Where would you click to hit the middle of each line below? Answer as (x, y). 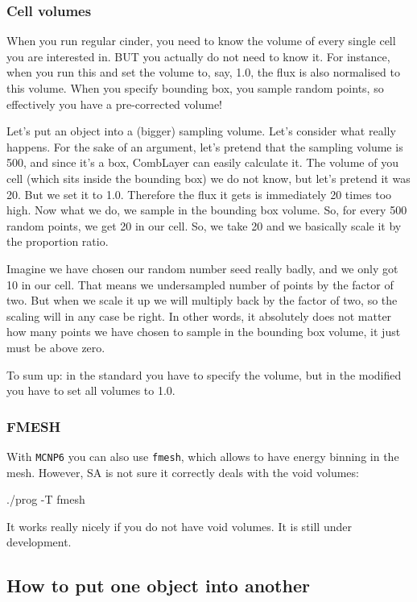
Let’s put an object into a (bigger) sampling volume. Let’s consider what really (201, 131)
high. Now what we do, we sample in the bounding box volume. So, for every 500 (207, 210)
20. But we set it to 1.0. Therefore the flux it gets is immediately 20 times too (199, 194)
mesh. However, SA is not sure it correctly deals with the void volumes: (183, 472)
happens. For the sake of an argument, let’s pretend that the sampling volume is (205, 146)
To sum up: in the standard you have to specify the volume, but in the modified (204, 374)
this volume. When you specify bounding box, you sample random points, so (195, 88)
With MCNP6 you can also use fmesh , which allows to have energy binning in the (203, 456)
